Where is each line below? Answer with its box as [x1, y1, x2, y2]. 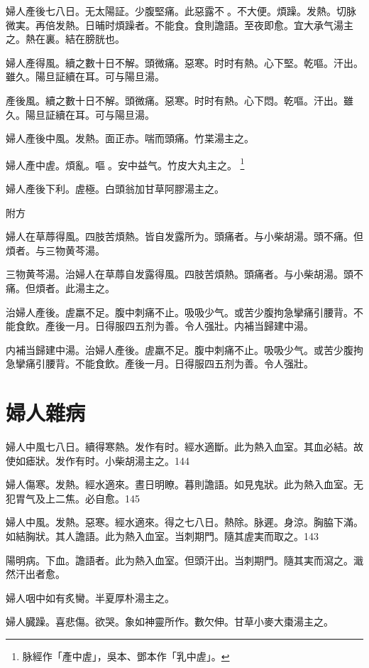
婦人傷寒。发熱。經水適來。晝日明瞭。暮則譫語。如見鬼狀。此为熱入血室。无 [6, 477, 363, 492]
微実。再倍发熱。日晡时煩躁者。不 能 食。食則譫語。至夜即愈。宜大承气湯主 [6, 17, 353, 32]
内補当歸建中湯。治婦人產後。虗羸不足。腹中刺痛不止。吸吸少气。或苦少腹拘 [6, 342, 363, 357]
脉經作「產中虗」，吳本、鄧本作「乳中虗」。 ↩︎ [22, 649, 230, 663]
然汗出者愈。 [6, 566, 65, 581]
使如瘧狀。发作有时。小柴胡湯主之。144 [6, 453, 189, 468]
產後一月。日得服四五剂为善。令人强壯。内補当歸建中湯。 [45, 318, 314, 333]
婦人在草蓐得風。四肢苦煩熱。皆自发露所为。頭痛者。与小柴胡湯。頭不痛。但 [6, 229, 363, 244]
